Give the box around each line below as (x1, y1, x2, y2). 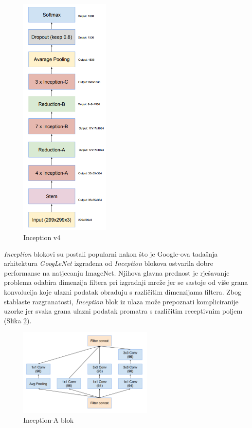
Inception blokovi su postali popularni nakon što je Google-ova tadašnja (4, 248, 218, 259)
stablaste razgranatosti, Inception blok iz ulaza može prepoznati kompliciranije (4, 296, 239, 306)
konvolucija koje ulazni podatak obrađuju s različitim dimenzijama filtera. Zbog (4, 286, 241, 297)
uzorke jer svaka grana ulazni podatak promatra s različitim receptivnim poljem (4, 306, 243, 316)
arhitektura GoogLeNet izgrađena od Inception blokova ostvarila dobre (4, 258, 213, 268)
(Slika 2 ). (4, 315, 32, 325)
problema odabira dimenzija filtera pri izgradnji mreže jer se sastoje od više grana (4, 277, 248, 287)
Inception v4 (23, 232, 61, 242)
